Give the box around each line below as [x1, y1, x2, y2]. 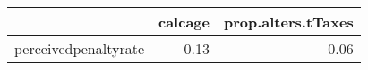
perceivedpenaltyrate [14, 38, 144, 58]
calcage [158, 12, 210, 32]
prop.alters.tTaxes [223, 12, 354, 32]
